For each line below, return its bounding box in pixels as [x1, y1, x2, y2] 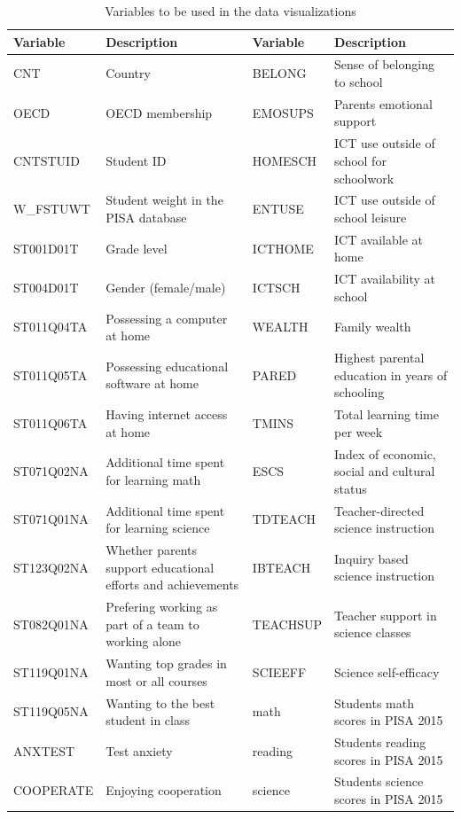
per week [334, 422, 383, 441]
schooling [334, 383, 385, 402]
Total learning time [334, 405, 439, 424]
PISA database [105, 207, 187, 226]
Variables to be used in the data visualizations [105, 2, 356, 19]
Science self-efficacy [334, 662, 440, 681]
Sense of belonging [334, 55, 434, 74]
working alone [105, 632, 182, 651]
